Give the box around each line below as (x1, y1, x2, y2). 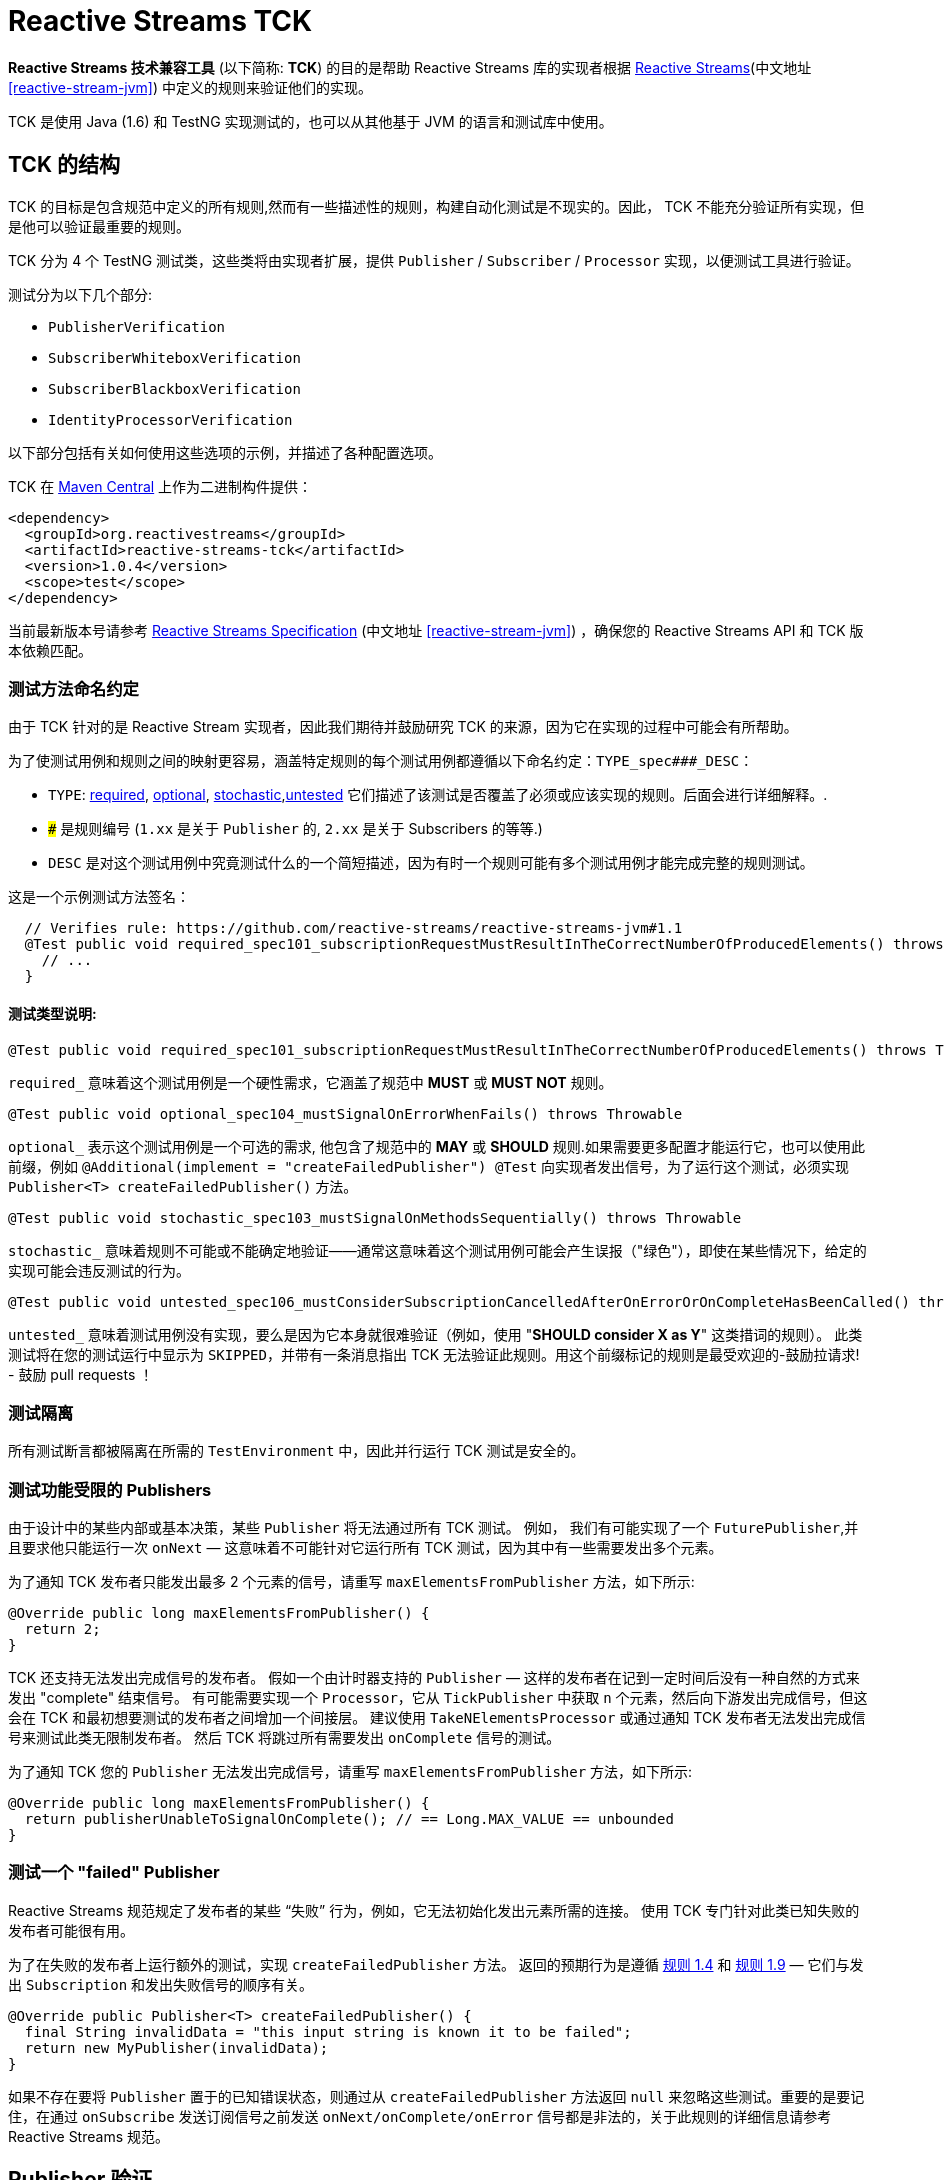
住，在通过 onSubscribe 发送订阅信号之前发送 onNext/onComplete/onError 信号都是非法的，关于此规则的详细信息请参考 (8, 2107, 832, 2125)
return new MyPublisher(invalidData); (24, 2039, 329, 2056)
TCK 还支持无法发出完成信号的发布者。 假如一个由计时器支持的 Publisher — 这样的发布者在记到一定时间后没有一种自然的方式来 (8, 1669, 860, 1687)
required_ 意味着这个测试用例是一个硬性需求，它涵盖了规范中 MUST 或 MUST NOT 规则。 (8, 1073, 613, 1091)
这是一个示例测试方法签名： (8, 888, 190, 906)
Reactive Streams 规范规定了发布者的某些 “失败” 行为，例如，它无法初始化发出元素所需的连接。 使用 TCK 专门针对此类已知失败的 (8, 1901, 860, 1919)
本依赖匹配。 (8, 641, 92, 659)
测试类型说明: (8, 1004, 97, 1022)
